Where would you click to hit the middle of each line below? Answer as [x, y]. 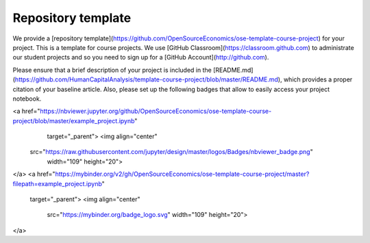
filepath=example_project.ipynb [57, 183]
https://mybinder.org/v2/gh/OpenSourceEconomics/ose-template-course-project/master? [182, 174]
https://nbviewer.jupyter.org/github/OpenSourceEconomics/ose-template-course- [156, 111]
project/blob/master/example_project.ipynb [74, 120]
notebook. [27, 99]
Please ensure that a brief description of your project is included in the [112, 70]
